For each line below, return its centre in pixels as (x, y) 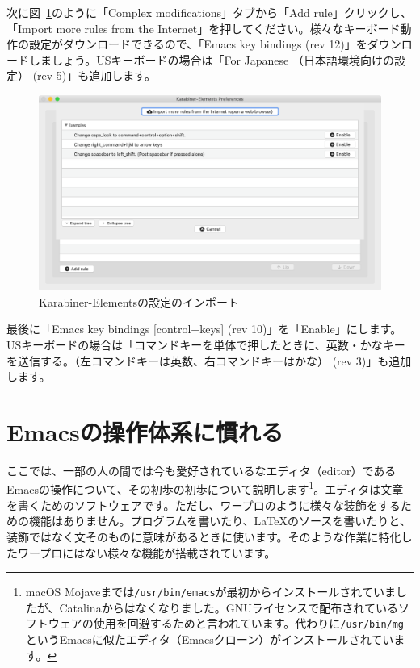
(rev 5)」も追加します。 (94, 75)
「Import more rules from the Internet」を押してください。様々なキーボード (204, 28)
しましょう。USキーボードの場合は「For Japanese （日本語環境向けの (211, 59)
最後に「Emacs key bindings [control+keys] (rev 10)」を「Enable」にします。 (204, 329)
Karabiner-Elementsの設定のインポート (139, 301)
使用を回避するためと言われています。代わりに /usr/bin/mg (249, 623)
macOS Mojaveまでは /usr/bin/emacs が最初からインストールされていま (210, 592)
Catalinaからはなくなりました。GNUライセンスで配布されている (229, 607)
